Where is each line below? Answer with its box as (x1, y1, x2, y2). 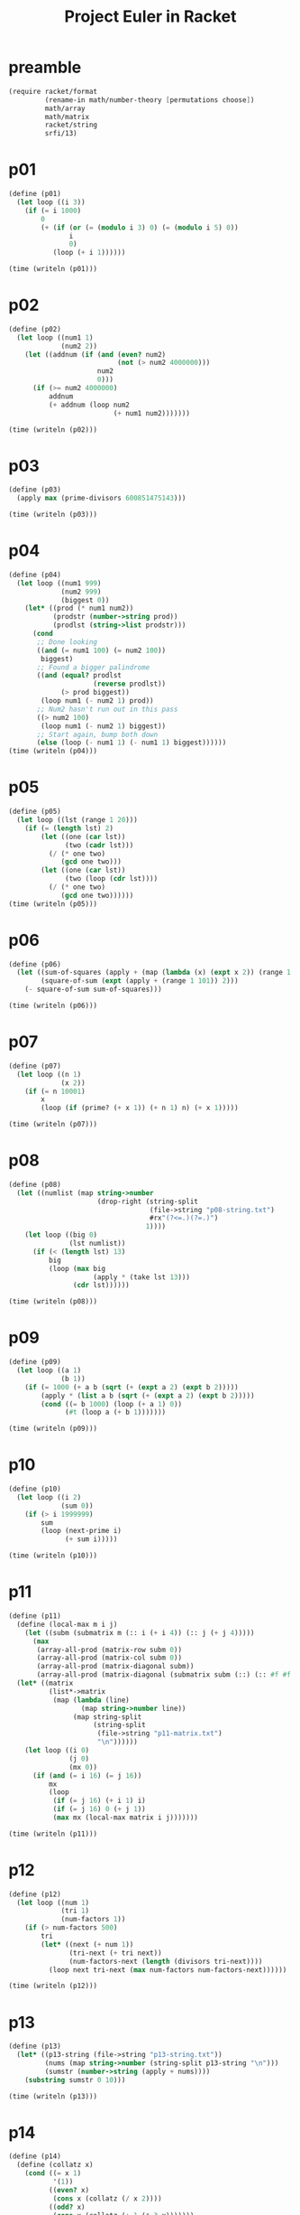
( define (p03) (8, 485, 62, 494)
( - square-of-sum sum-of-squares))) (24, 985, 163, 995)
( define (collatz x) (16, 2161, 94, 2170)
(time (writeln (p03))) (8, 510, 98, 519)
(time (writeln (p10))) (8, 1551, 98, 1560)
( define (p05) (8, 807, 62, 817)
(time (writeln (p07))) (8, 1120, 98, 1129)
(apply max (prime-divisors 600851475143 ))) (16, 494, 186, 503)
